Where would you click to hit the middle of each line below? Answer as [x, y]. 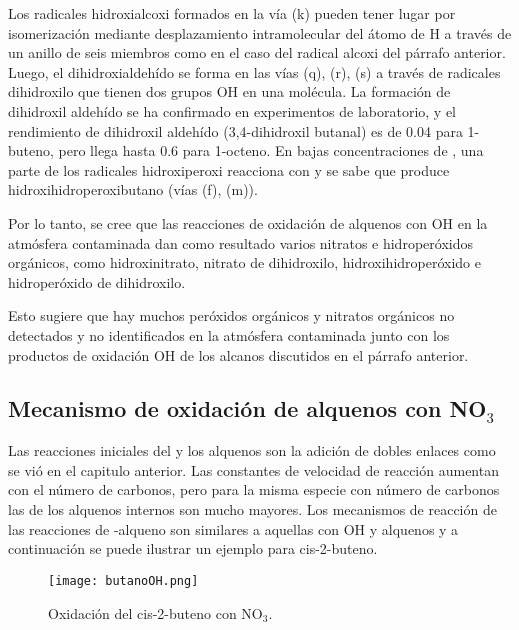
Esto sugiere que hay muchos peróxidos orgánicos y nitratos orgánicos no [231, 315]
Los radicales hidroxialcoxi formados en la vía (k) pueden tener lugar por [232, 13]
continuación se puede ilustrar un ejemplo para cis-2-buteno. [193, 548]
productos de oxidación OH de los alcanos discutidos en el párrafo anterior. [238, 354]
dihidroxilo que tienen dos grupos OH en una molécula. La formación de [229, 91]
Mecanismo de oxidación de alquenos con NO [247, 408]
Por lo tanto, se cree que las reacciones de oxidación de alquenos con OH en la [248, 222]
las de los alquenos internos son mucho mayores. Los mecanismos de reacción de [252, 509]
